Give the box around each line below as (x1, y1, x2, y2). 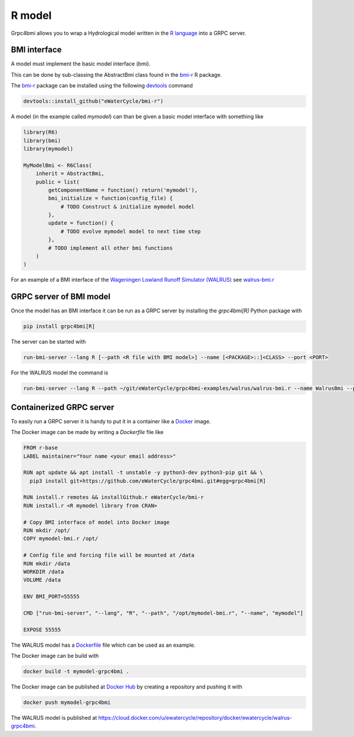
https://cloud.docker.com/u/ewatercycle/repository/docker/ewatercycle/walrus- (98, 715, 292, 722)
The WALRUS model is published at (11, 715, 97, 722)
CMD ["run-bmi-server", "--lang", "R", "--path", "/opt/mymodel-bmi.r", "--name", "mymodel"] (23, 609, 304, 617)
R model (11, 9, 52, 22)
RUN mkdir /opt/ (23, 527, 71, 534)
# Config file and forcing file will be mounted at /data (23, 552, 195, 559)
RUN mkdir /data (23, 560, 71, 567)
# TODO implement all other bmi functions (48, 244, 173, 251)
